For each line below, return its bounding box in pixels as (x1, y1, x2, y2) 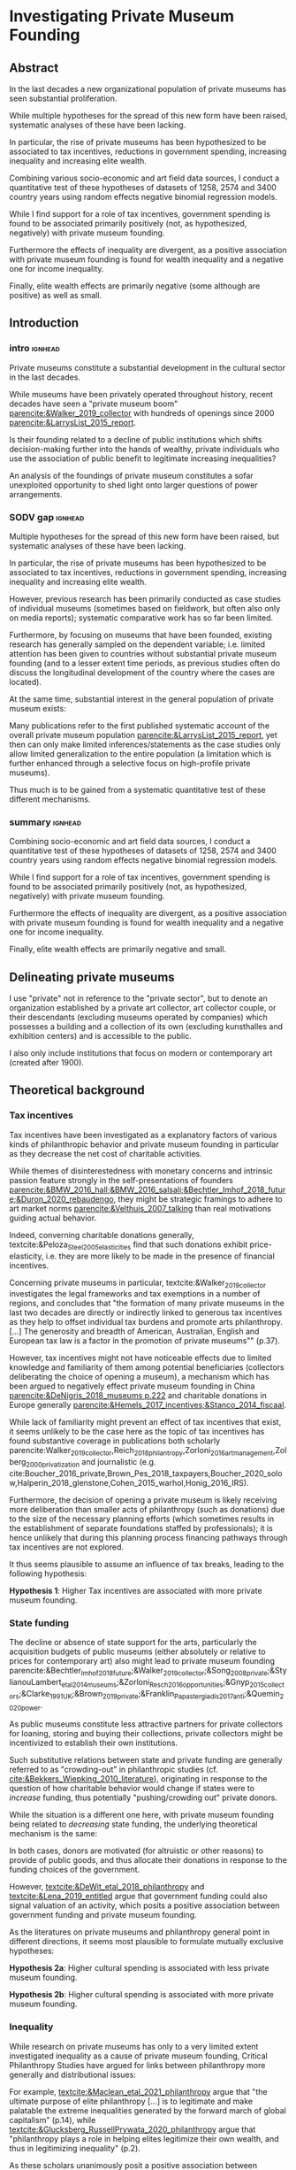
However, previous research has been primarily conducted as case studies (9, 593, 281, 604)
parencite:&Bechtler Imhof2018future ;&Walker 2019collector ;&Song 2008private (9, 1666, 268, 1678)
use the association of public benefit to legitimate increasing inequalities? (9, 453, 277, 464)
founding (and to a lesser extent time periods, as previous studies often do (9, 658, 281, 668)
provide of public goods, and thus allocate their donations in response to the (9, 1855, 287, 1866)
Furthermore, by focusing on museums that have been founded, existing (9, 629, 272, 640)
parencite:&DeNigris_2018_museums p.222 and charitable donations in (9, 1390, 268, 1401)
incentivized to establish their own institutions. (9, 1737, 178, 1749)
